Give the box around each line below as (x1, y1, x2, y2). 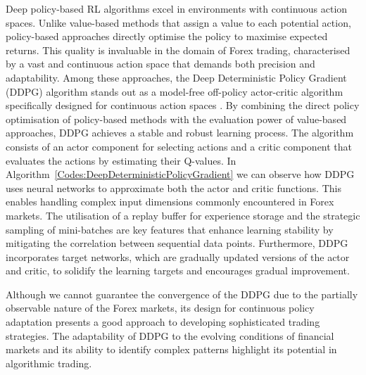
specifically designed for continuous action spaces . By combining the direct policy (6, 98, 360, 113)
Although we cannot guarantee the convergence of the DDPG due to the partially (6, 286, 358, 301)
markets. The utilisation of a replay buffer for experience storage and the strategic (6, 208, 360, 222)
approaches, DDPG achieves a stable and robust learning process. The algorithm (6, 125, 354, 140)
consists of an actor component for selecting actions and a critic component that (6, 139, 353, 153)
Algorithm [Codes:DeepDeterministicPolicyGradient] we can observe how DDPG (6, 167, 355, 182)
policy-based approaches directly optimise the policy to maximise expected (6, 29, 328, 44)
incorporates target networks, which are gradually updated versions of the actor (6, 249, 350, 264)
